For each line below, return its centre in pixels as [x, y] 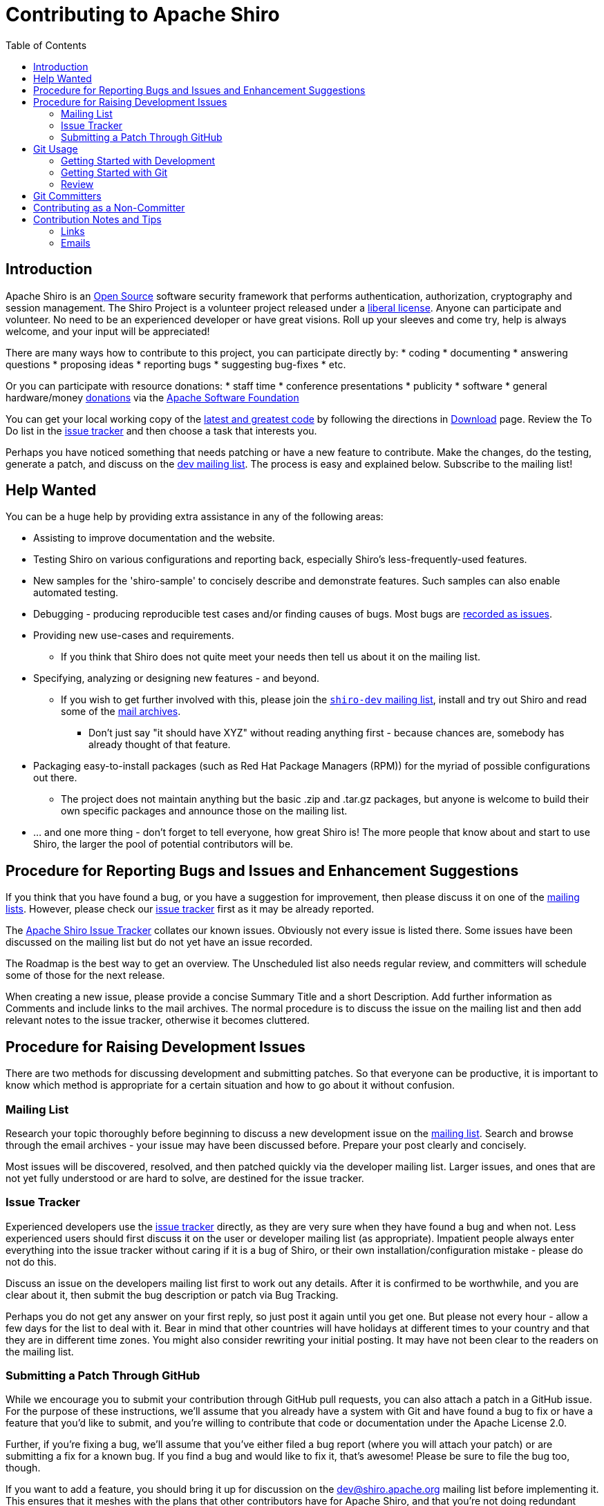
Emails [76, 242]
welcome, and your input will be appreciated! [108, 331]
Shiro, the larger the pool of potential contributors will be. [163, 844]
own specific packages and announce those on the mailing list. [204, 811]
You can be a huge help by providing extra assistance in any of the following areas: [195, 517]
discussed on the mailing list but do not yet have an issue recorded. [159, 942]
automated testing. [76, 593]
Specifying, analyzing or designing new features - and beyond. [177, 678]
